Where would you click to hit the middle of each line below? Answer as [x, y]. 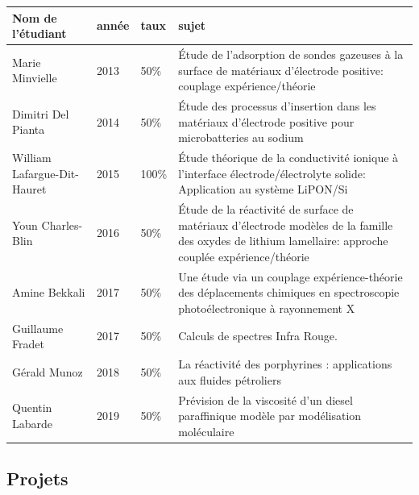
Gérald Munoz [48, 371]
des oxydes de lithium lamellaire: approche [283, 241]
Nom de [35, 17]
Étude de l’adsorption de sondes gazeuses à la [291, 54]
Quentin [32, 408]
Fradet [28, 344]
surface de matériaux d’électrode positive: [281, 70]
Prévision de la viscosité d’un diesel [266, 399]
